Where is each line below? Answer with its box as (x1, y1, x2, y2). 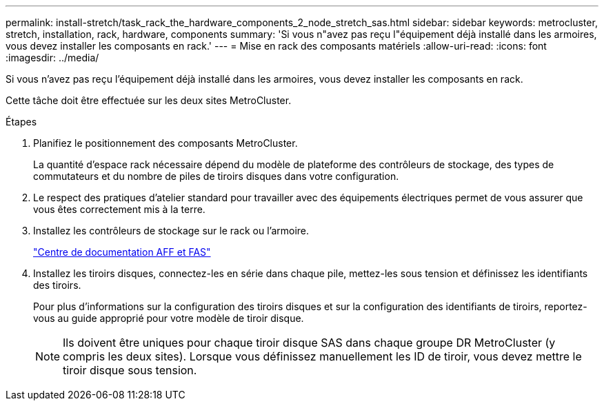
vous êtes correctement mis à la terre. (33, 203, 205, 215)
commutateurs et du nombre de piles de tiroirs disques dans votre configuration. (33, 170, 399, 182)
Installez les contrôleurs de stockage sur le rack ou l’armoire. (33, 225, 310, 236)
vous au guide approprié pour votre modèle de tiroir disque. (33, 312, 304, 324)
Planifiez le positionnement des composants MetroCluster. (33, 137, 298, 149)
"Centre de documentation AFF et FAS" (33, 246, 211, 258)
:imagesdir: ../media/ (6, 52, 99, 63)
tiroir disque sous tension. (63, 363, 197, 377)
